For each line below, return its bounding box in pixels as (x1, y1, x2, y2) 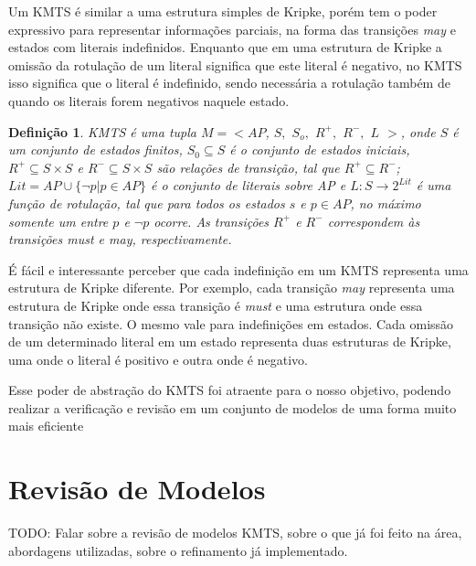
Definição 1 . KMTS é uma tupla (8, 122, 196, 141)
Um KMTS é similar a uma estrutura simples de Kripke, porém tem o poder (8, 2, 438, 20)
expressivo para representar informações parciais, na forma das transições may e (8, 19, 456, 38)
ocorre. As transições (153, 211, 270, 230)
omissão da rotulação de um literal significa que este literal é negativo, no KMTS (8, 55, 462, 74)
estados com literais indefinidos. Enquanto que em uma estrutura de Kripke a (8, 37, 442, 57)
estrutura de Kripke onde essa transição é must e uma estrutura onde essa (8, 295, 423, 315)
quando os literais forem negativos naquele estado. (8, 91, 290, 110)
